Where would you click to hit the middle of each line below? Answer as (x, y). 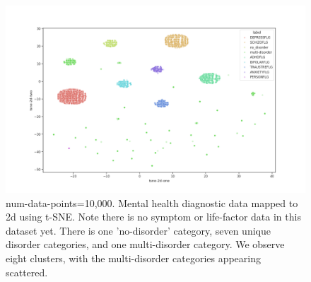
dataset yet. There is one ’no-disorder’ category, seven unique (138, 230)
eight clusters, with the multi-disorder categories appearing (134, 258)
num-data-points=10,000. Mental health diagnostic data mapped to (152, 202)
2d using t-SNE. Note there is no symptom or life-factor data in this (153, 217)
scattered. (27, 272)
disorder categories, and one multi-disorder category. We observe (145, 244)
